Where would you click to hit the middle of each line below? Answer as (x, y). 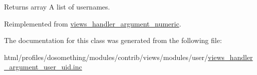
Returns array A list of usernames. (57, 6)
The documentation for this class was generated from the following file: (113, 40)
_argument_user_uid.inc (43, 67)
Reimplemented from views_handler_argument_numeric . (93, 23)
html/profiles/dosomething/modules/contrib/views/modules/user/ (106, 57)
